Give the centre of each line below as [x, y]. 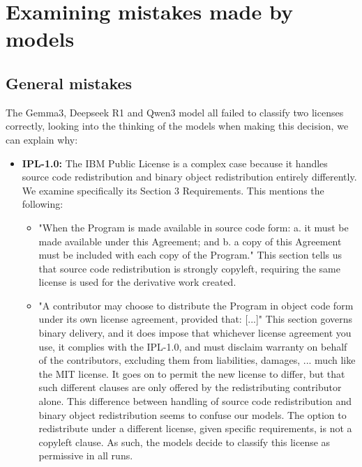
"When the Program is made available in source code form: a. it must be [194, 227]
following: [43, 204]
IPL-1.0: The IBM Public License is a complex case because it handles [175, 163]
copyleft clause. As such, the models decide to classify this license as [184, 442]
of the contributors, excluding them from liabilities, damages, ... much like [197, 360]
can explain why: [42, 139]
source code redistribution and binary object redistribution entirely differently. [189, 177]
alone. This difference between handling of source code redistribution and [195, 401]
